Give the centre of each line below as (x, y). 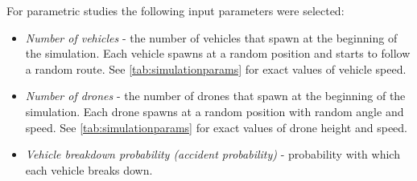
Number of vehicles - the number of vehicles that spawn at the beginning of (211, 37)
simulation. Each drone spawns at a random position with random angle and (215, 111)
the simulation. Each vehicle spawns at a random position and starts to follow (218, 53)
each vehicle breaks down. (89, 169)
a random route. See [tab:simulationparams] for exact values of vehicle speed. (216, 68)
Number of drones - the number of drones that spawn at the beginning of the (215, 96)
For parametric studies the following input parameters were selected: (175, 10)
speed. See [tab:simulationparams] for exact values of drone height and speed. (216, 127)
